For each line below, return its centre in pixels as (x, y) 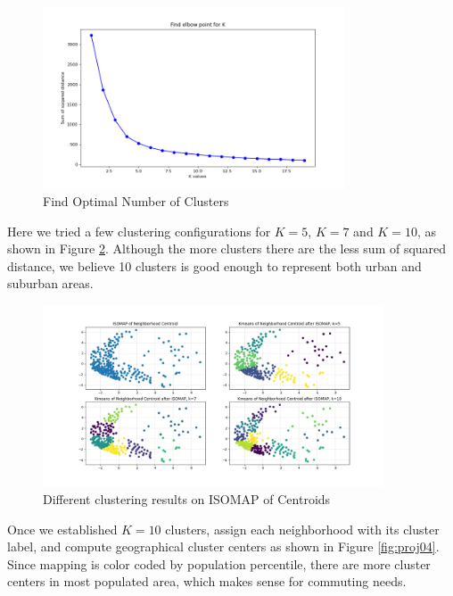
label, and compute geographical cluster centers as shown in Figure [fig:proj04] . (223, 546)
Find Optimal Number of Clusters (136, 201)
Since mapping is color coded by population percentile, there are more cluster (219, 563)
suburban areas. (50, 283)
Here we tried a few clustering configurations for (139, 231)
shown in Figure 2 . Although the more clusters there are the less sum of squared (227, 248)
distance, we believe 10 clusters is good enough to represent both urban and (214, 265)
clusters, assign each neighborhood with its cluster (302, 529)
